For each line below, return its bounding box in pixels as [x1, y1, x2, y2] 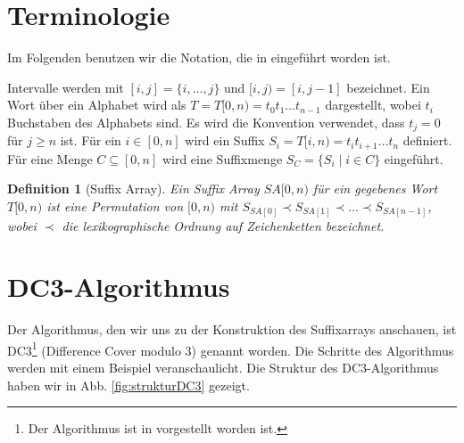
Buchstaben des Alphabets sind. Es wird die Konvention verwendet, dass [7, 112, 405, 131]
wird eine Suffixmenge [162, 149, 283, 168]
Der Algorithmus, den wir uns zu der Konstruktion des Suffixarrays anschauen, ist [7, 320, 457, 339]
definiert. [402, 131, 452, 150]
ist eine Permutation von [46, 197, 183, 215]
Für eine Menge [7, 149, 93, 168]
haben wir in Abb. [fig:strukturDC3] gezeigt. [7, 375, 250, 394]
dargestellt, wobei [325, 95, 421, 114]
